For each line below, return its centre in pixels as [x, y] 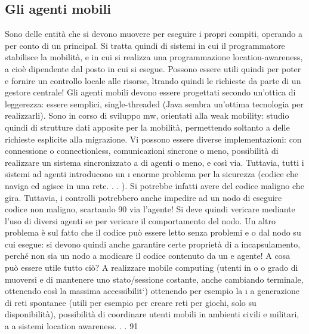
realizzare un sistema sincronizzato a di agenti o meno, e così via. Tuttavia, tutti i [154, 162]
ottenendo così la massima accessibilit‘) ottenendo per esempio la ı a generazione [152, 291]
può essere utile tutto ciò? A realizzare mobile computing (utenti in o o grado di [152, 267]
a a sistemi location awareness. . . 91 [72, 326]
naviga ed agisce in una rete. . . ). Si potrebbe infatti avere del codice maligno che [154, 185]
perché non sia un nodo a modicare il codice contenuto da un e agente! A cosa [148, 256]
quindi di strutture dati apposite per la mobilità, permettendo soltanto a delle [147, 127]
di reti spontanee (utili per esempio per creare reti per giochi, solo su [131, 302]
